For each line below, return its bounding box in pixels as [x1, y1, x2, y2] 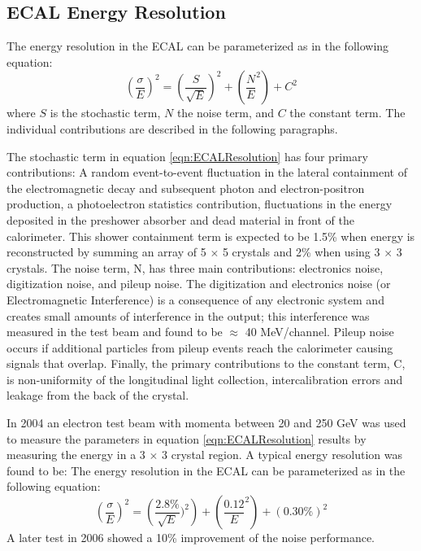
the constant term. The [289, 104, 406, 121]
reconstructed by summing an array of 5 [7, 243, 206, 260]
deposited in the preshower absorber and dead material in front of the [7, 211, 354, 228]
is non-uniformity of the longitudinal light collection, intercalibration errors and [7, 370, 403, 387]
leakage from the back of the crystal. [7, 387, 189, 404]
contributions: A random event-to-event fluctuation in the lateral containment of [7, 164, 407, 181]
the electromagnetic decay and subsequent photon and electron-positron [7, 179, 365, 196]
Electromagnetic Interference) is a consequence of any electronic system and [7, 291, 384, 308]
